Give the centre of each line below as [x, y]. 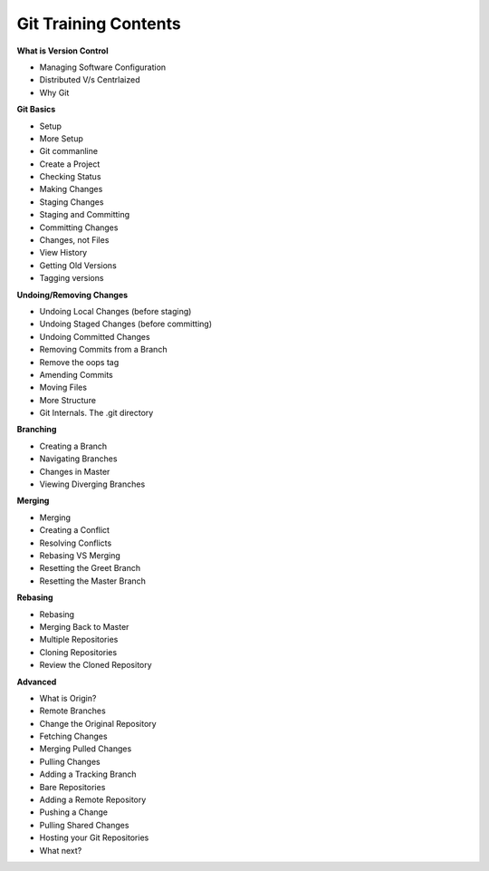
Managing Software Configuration [103, 67]
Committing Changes [79, 227]
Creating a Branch [73, 446]
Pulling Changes [70, 761]
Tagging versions [72, 278]
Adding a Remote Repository [93, 800]
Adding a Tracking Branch [88, 774]
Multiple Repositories [79, 640]
